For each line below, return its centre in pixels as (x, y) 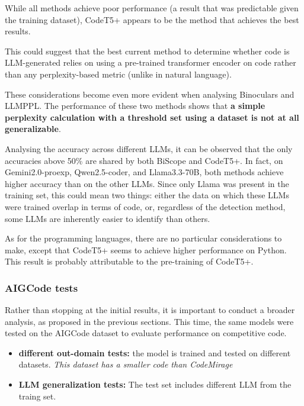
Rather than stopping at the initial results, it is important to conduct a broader (150, 310)
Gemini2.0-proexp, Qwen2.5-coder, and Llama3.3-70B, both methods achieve (144, 172)
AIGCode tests (41, 287)
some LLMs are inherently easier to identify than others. (108, 218)
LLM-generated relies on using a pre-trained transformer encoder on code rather (151, 62)
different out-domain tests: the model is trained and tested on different (155, 352)
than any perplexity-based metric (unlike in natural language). (118, 74)
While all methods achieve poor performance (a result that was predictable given (152, 8)
